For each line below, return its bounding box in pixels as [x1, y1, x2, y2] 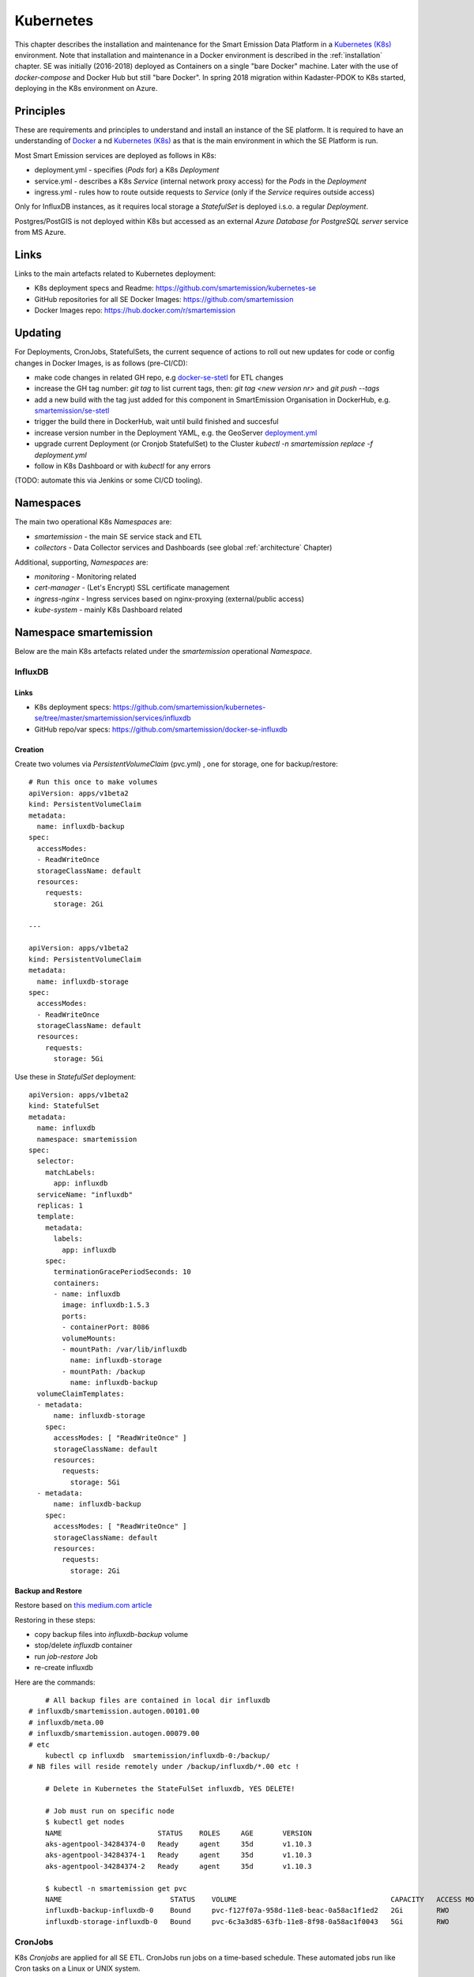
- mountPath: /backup [62, 1367, 146, 1376]
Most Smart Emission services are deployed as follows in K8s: [14, 150, 216, 160]
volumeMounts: [62, 1333, 117, 1343]
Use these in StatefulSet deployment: [14, 1072, 137, 1081]
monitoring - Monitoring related [34, 572, 137, 581]
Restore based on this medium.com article [14, 1601, 152, 1610]
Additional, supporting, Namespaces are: [14, 558, 149, 567]
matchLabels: [44, 1167, 96, 1177]
